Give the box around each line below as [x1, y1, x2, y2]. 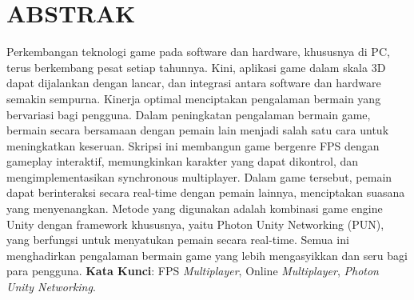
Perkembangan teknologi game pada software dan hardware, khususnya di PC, [6, 43, 390, 60]
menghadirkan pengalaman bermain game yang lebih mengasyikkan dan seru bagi [6, 246, 408, 263]
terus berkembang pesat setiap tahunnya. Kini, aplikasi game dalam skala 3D [6, 58, 386, 75]
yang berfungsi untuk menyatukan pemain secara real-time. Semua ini [6, 231, 349, 248]
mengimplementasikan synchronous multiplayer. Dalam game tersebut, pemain [6, 168, 392, 185]
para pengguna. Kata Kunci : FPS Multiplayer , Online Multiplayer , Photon [6, 262, 379, 279]
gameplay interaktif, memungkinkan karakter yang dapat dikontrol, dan [6, 153, 359, 170]
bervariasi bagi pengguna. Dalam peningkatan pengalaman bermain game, [6, 106, 371, 122]
